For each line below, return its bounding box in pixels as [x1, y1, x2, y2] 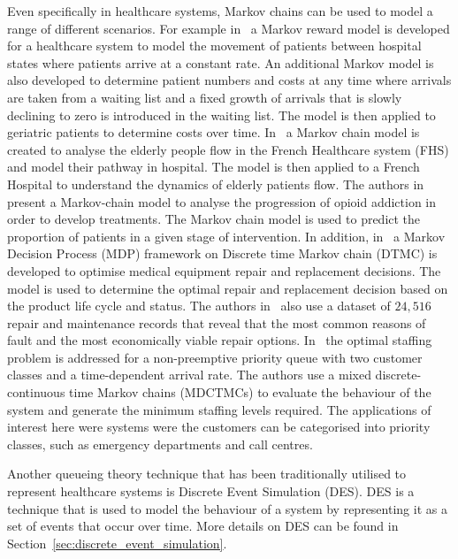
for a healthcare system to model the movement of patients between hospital [7, 36, 422, 55]
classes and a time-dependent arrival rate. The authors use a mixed [7, 365, 371, 384]
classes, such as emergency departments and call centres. [7, 434, 313, 453]
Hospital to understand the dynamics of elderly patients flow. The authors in [7, 174, 424, 193]
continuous [7, 383, 65, 402]
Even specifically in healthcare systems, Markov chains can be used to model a [7, 2, 433, 19]
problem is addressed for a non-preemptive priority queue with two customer [7, 348, 423, 366]
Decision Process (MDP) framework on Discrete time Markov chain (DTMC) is [7, 244, 438, 263]
